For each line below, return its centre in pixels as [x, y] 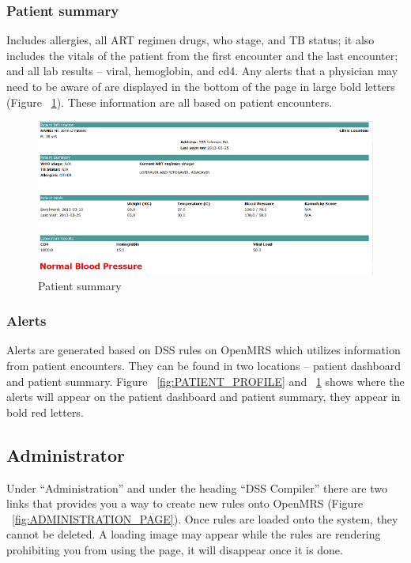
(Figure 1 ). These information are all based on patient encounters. [170, 102]
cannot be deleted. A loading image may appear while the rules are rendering [194, 534]
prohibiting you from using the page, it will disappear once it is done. [175, 549]
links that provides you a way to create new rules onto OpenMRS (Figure [185, 503]
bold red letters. [45, 412]
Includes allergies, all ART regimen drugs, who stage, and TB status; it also [190, 40]
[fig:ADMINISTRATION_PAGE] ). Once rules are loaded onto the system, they [205, 518]
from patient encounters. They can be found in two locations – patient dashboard [204, 365]
